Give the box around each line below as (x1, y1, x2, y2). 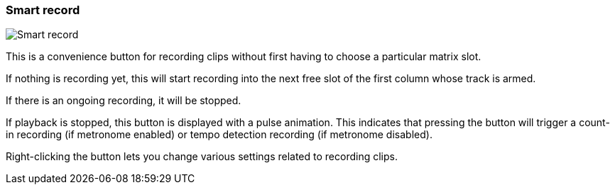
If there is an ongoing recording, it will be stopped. (6, 94, 241, 107)
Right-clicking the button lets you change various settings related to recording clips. (6, 150, 398, 163)
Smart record (6, 3, 80, 17)
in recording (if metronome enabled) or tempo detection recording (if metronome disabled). (6, 128, 432, 141)
